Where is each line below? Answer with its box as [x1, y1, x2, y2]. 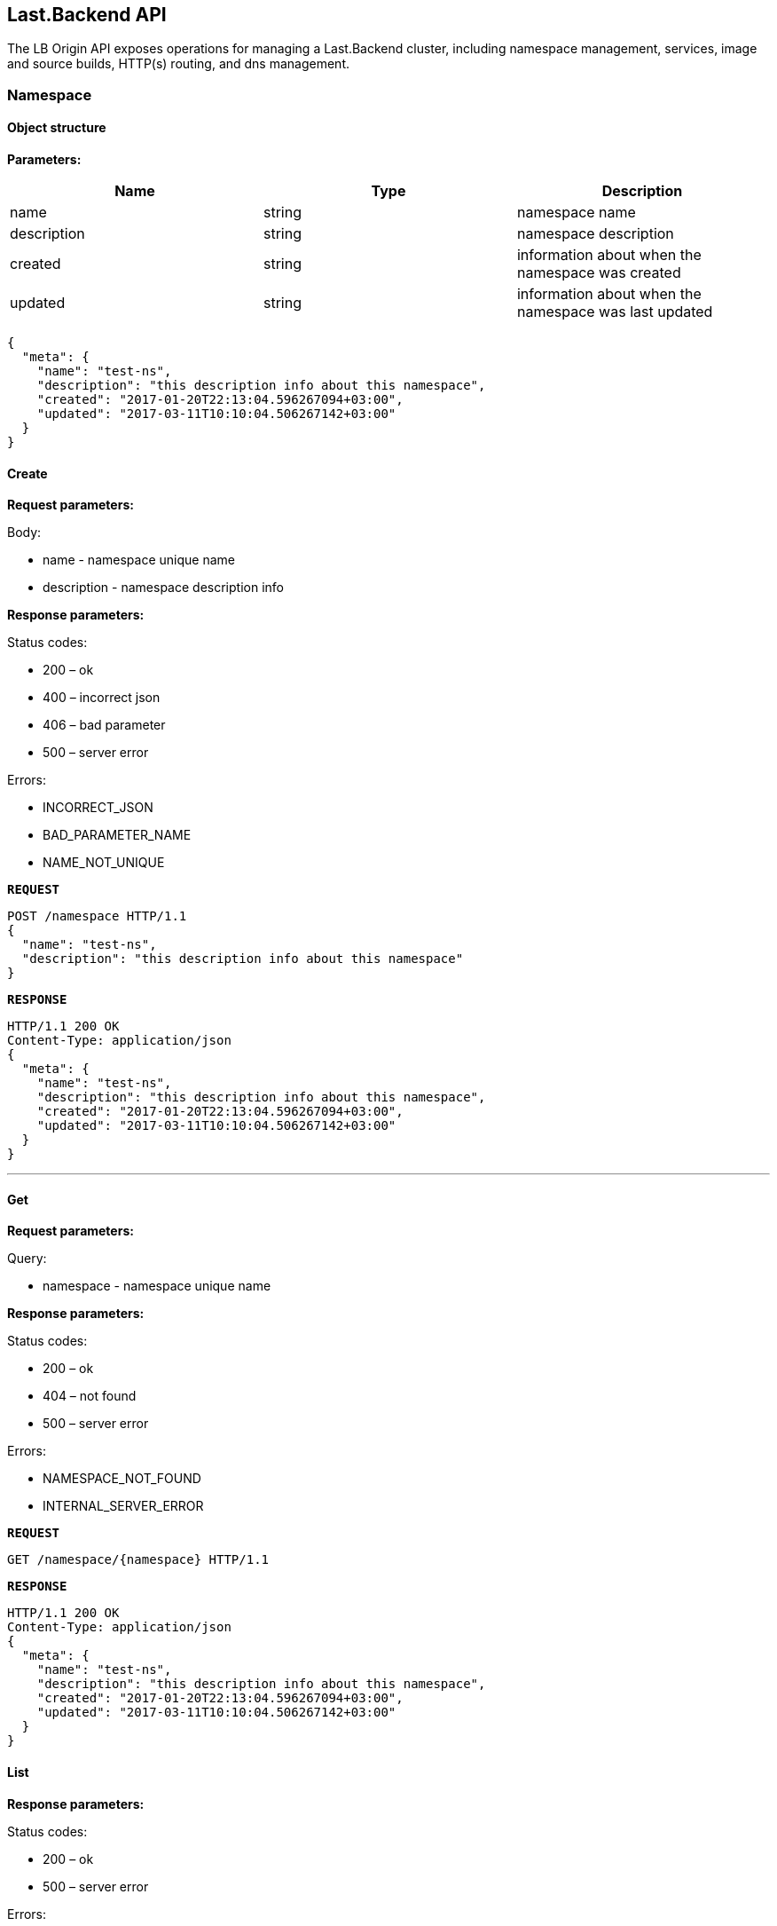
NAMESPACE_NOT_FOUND [43, 1471, 201, 1487]
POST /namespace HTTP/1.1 [7, 909, 187, 924]
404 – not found [43, 1388, 137, 1404]
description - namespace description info [43, 580, 284, 596]
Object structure [7, 120, 106, 136]
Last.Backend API [7, 4, 167, 26]
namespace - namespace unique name [43, 1278, 271, 1294]
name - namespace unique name [43, 552, 235, 568]
